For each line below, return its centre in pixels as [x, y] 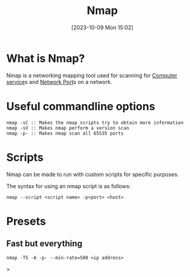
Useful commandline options [81, 106]
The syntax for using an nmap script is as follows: [69, 186]
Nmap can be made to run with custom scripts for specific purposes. [93, 174]
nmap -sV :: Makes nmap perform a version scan [68, 128]
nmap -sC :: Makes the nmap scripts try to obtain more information [95, 122]
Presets [26, 221]
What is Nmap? [46, 58]
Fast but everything [44, 244]
